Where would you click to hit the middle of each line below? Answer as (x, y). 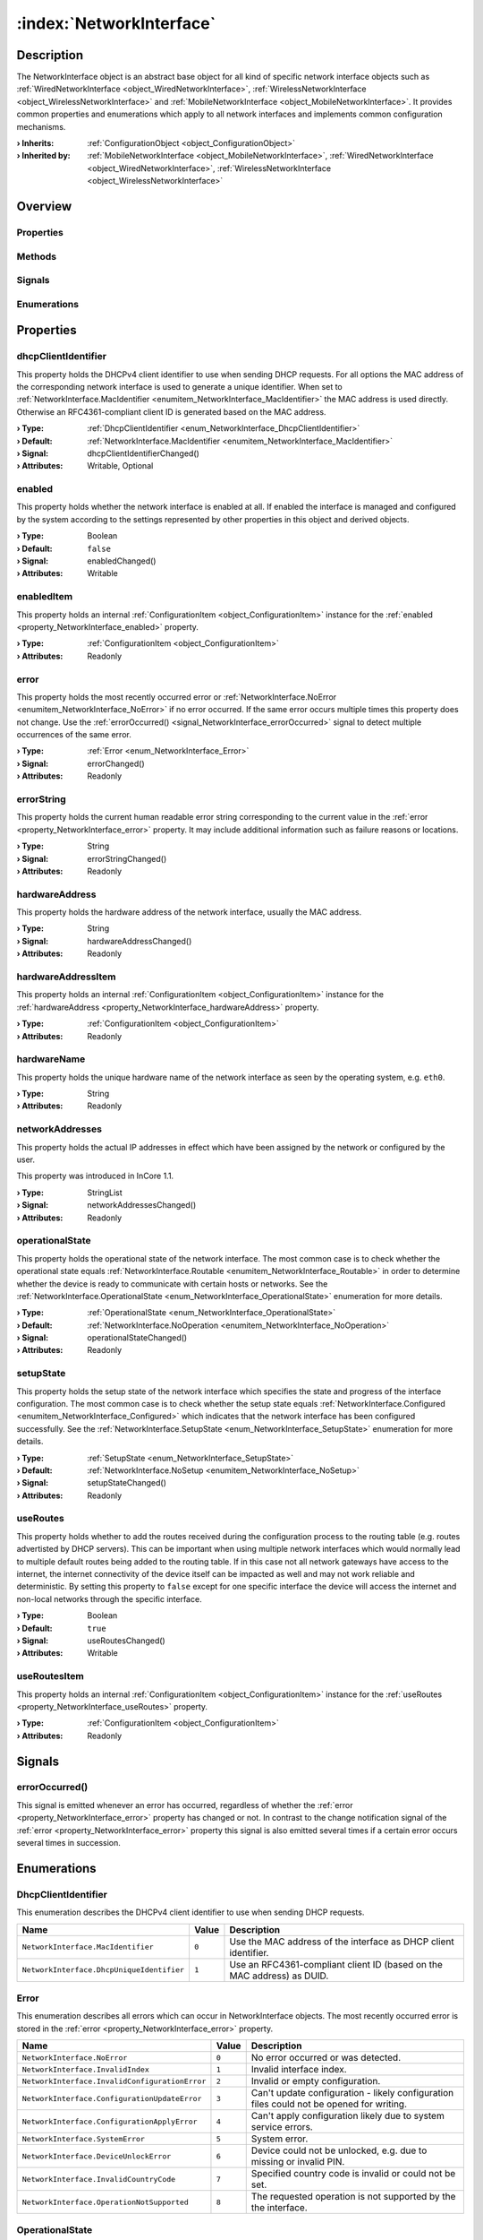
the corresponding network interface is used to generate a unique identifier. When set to (180, 387)
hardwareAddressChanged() (140, 941)
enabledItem (45, 597)
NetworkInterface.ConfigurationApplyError (110, 2121)
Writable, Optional (120, 466)
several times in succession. (68, 1843)
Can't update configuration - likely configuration (352, 2093)
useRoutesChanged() (126, 1641)
